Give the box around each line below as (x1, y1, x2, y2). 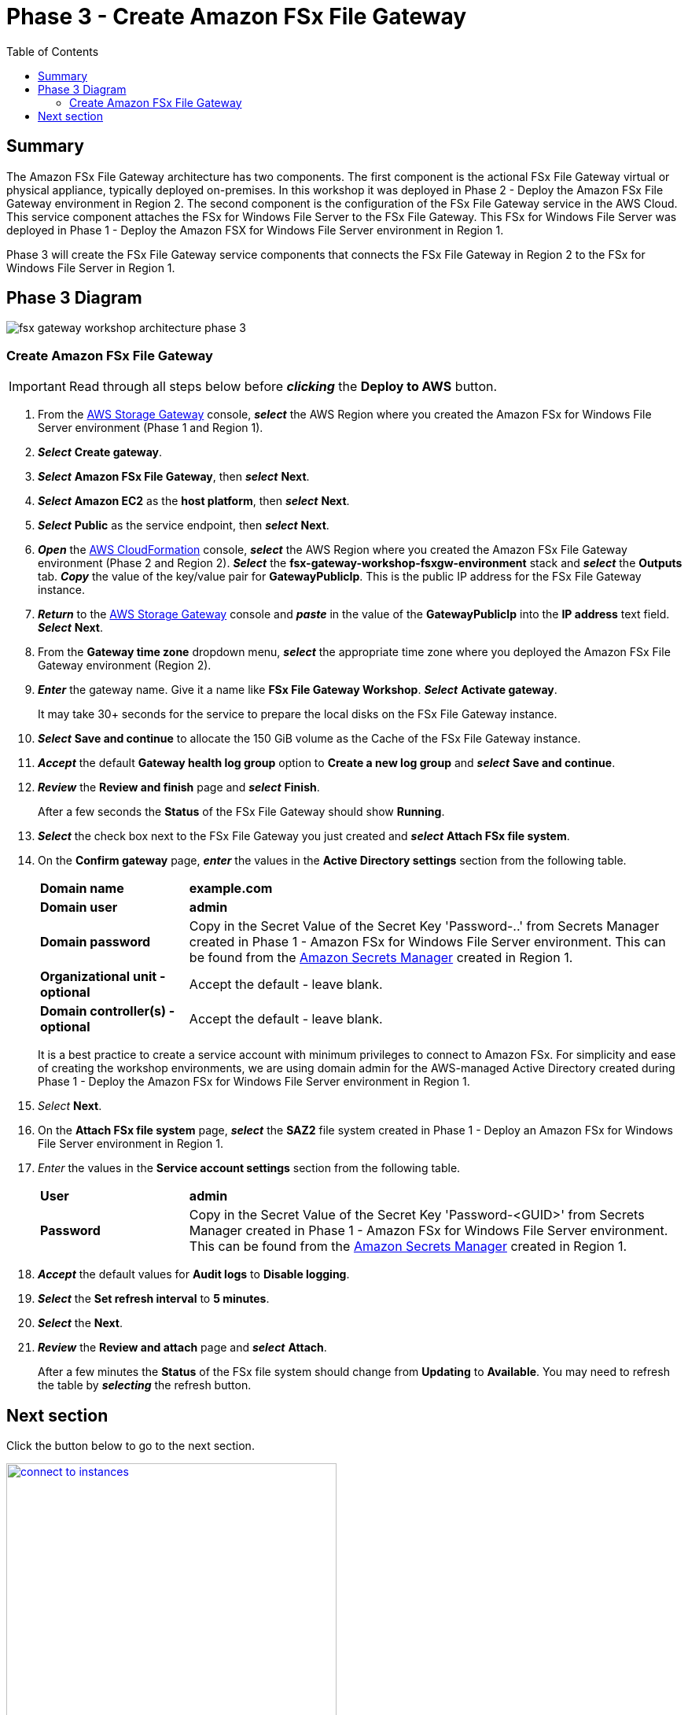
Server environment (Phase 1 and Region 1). (38, 421, 263, 435)
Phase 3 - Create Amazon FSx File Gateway (6, 3, 467, 30)
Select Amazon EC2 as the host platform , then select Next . (38, 494, 350, 508)
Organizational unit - (40, 968, 166, 985)
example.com (189, 880, 273, 897)
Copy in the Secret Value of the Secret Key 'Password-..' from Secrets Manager (189, 918, 660, 935)
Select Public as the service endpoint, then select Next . (38, 518, 329, 533)
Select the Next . (38, 1316, 123, 1330)
